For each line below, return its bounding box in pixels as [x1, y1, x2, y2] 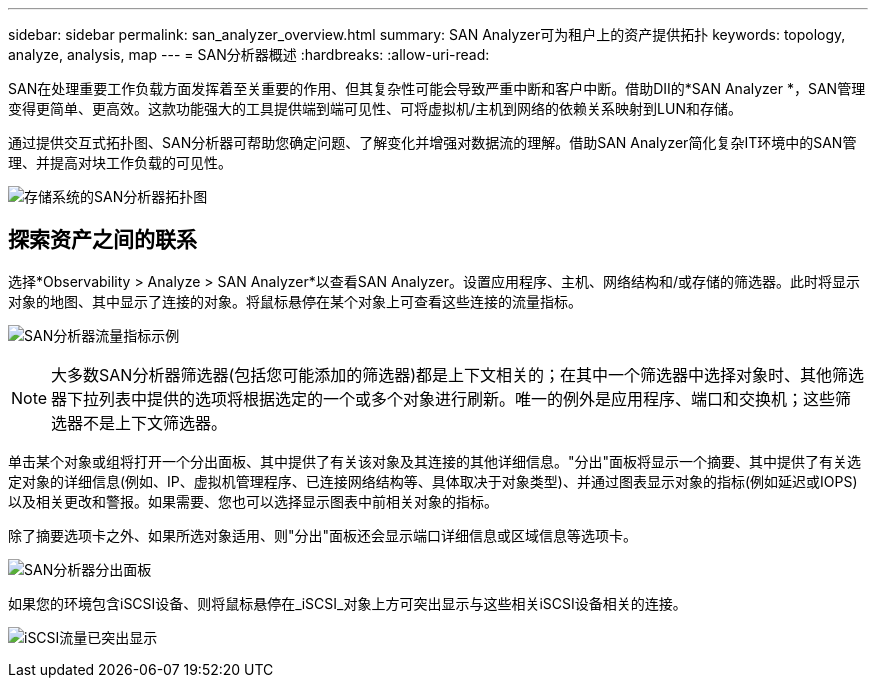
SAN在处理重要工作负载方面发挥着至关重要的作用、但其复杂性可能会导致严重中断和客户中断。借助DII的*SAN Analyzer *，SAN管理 [8, 80, 866, 97]
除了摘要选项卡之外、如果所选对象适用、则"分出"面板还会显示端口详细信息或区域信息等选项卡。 [8, 526, 638, 544]
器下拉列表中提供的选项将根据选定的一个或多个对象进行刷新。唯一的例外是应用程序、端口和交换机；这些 [51, 388, 836, 409]
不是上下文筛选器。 [83, 412, 228, 433]
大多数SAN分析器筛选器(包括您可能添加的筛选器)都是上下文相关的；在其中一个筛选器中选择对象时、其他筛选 [51, 364, 865, 385]
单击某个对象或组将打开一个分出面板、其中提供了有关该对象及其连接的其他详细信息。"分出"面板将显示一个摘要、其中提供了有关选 [8, 452, 862, 470]
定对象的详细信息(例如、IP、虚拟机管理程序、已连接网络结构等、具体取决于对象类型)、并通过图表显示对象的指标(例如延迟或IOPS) [8, 472, 858, 490]
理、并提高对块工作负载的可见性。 [8, 154, 232, 171]
